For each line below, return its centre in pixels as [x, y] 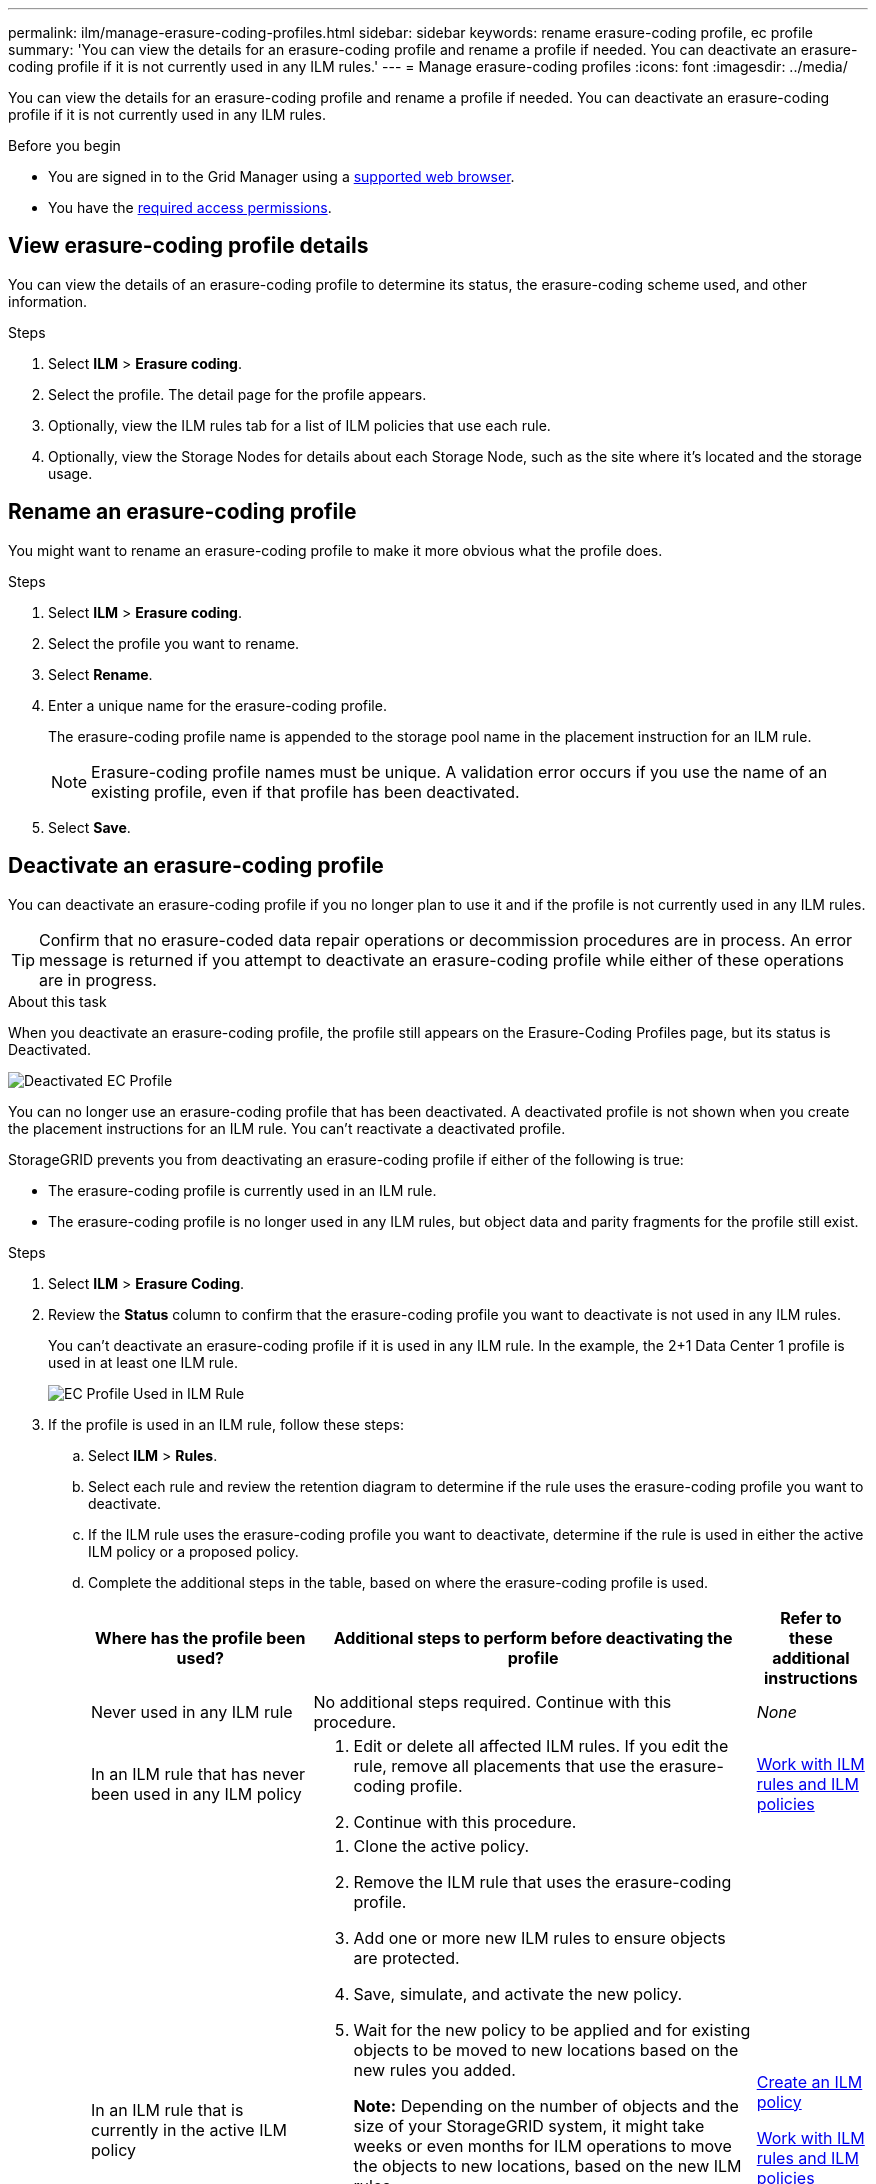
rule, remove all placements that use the [504, 1765]
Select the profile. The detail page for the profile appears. [237, 394]
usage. [70, 473]
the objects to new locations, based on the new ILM [547, 2165]
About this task [57, 1001]
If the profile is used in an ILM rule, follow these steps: [226, 1424]
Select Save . [89, 827]
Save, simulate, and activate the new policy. [518, 1993]
